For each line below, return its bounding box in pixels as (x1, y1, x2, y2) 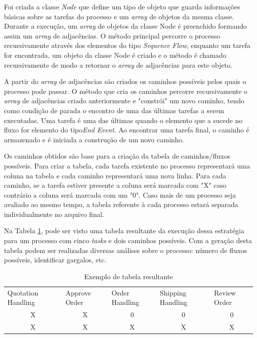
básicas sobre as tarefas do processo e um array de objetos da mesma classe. (4, 11, 234, 21)
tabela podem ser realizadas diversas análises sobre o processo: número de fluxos (4, 245, 247, 255)
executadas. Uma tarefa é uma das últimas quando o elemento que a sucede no (4, 115, 243, 125)
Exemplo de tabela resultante (84, 271, 173, 281)
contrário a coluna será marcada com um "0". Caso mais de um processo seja (4, 189, 236, 200)
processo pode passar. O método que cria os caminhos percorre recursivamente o (4, 85, 248, 96)
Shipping (160, 287, 187, 297)
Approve (65, 287, 91, 297)
